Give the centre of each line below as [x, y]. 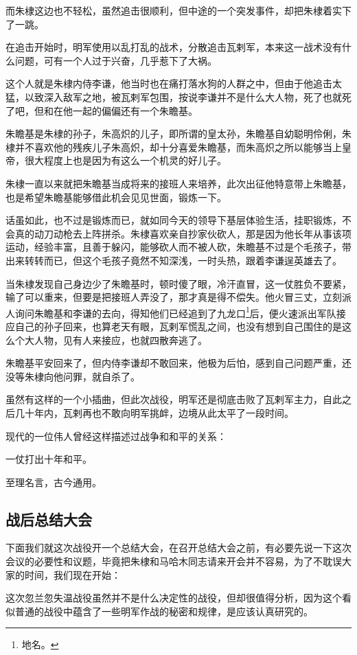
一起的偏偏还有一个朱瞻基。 [135, 110]
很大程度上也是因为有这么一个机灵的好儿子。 [125, 160]
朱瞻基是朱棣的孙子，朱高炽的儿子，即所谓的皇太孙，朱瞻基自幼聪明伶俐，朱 [178, 134]
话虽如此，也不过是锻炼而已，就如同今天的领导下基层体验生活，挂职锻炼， [174, 220]
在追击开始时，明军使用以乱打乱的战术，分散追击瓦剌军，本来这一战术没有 [174, 47]
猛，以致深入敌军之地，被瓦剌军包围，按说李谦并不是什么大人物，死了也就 [174, 96]
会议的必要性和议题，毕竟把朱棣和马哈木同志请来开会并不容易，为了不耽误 [174, 561]
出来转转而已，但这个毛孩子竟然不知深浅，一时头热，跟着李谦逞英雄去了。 [174, 260]
